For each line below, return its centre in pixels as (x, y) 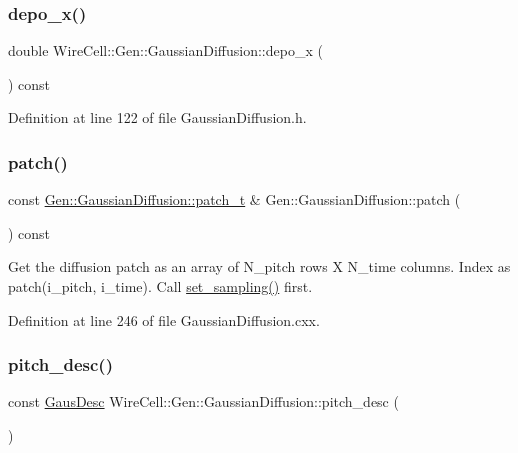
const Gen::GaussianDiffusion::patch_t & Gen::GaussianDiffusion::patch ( (234, 199)
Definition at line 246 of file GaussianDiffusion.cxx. (164, 319)
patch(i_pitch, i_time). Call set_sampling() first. (160, 286)
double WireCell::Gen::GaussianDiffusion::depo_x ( (165, 50)
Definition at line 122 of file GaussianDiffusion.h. (157, 117)
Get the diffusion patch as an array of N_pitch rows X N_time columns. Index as (259, 266)
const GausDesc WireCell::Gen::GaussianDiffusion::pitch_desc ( (203, 401)
